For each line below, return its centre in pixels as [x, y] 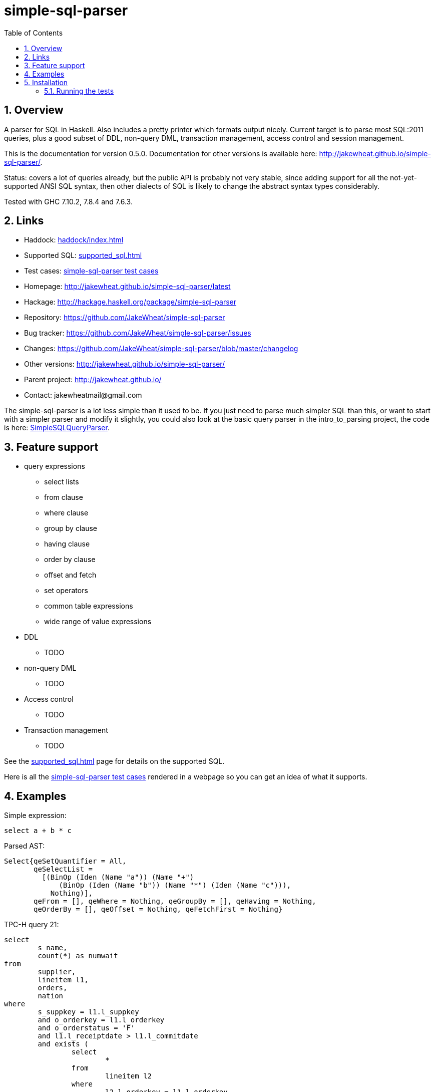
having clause [67, 544]
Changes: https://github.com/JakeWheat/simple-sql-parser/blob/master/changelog [161, 349]
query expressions [55, 466]
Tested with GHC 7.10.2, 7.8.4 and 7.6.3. [68, 201]
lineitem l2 [129, 1076]
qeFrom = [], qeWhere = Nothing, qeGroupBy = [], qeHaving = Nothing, [175, 901]
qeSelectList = [63, 869]
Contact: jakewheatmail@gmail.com [83, 395]
